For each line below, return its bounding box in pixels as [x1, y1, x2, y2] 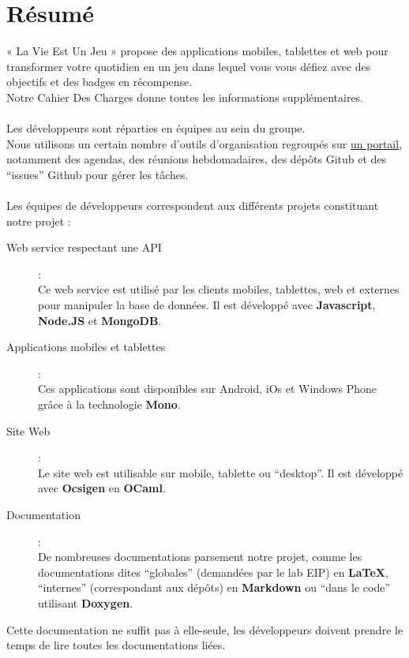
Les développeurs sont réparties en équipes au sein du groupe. [6, 120, 306, 136]
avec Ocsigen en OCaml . [38, 480, 166, 496]
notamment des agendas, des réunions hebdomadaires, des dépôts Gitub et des [6, 151, 387, 167]
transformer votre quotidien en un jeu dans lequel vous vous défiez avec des [6, 58, 371, 74]
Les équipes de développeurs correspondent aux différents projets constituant [6, 197, 379, 214]
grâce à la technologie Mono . [38, 396, 181, 412]
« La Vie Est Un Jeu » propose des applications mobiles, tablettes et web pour [6, 43, 388, 59]
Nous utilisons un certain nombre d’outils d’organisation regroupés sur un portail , [6, 135, 403, 151]
